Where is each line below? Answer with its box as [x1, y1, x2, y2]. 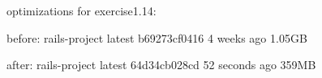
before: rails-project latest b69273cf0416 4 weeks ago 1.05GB [6, 29, 307, 46]
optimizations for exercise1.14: [6, 2, 157, 18]
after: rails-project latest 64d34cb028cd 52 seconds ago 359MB [6, 56, 316, 73]
